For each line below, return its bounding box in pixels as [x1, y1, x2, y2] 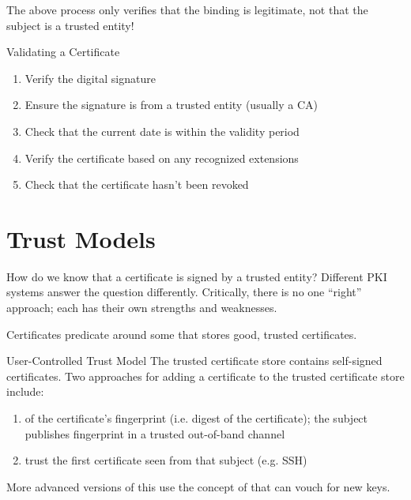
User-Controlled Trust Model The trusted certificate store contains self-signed [6, 352, 383, 369]
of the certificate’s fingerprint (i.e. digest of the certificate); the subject [25, 410, 368, 427]
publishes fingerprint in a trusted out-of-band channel [25, 425, 285, 442]
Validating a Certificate [6, 43, 120, 60]
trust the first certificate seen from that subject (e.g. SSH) [25, 452, 307, 468]
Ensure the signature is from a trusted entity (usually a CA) [25, 96, 318, 113]
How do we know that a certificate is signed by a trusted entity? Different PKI [6, 268, 387, 284]
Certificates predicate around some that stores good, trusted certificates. [6, 325, 357, 342]
